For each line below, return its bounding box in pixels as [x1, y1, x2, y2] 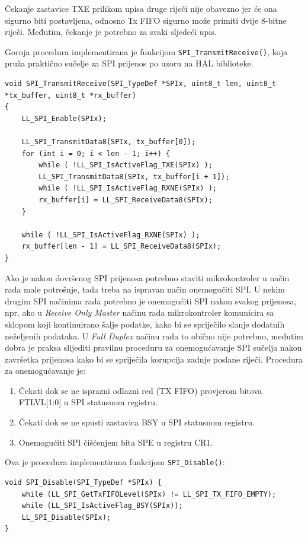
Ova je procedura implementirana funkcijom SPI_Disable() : [5, 456, 225, 468]
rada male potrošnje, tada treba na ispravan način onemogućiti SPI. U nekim [5, 283, 285, 295]
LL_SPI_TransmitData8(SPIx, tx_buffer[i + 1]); [38, 172, 230, 181]
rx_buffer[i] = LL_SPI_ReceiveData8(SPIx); [38, 195, 213, 204]
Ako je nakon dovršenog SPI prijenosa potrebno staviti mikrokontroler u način [5, 271, 290, 284]
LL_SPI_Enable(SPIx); [21, 114, 107, 123]
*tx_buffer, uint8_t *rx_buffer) [5, 91, 136, 100]
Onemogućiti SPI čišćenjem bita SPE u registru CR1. [18, 436, 213, 448]
